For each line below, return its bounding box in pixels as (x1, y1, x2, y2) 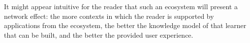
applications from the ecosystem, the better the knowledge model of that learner (4, 20, 247, 30)
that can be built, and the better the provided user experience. (4, 29, 193, 40)
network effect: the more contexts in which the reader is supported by (4, 11, 214, 21)
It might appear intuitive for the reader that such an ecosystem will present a (4, 1, 238, 11)
